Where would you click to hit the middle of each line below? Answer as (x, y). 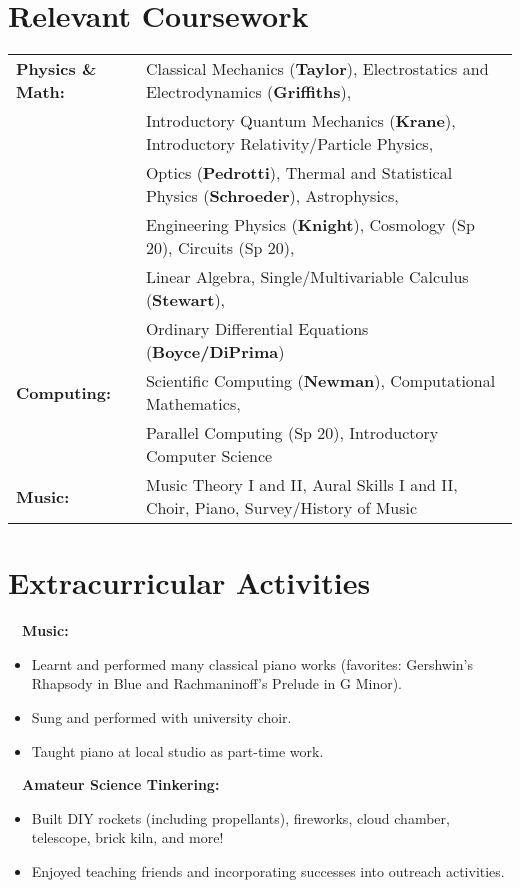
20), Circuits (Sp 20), (220, 248)
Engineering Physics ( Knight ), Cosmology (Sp (310, 225)
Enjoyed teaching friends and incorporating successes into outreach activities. (268, 871)
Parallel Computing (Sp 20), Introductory (292, 433)
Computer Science (209, 456)
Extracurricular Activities (189, 582)
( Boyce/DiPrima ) (215, 352)
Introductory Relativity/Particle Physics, (289, 144)
